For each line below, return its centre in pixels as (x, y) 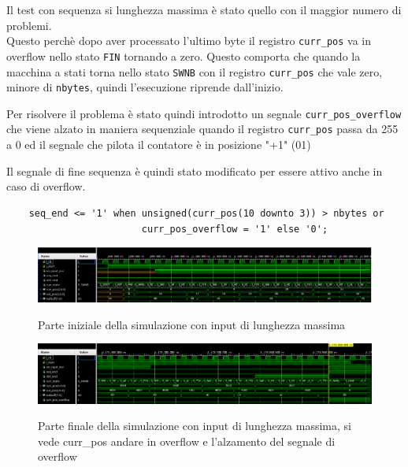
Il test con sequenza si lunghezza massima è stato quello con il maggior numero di (204, 9)
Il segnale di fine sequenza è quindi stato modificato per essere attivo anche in (195, 170)
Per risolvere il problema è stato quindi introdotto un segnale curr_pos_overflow (204, 113)
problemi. (29, 25)
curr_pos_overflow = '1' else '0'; (235, 229)
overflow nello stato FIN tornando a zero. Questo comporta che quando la (184, 56)
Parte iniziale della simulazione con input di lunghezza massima (192, 324)
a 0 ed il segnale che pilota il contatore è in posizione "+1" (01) (159, 145)
